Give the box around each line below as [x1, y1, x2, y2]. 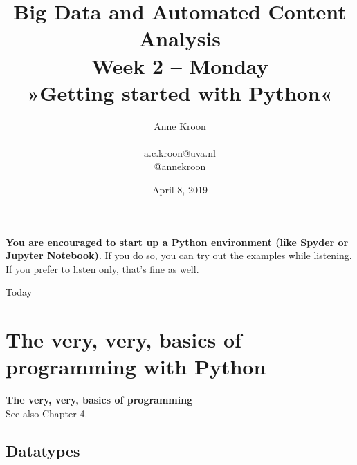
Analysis [138, 24, 221, 53]
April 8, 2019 [152, 182, 208, 197]
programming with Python [6, 352, 266, 381]
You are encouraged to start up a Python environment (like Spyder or [6, 234, 349, 249]
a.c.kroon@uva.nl [144, 145, 216, 160]
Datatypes [6, 439, 80, 461]
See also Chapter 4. [6, 406, 88, 420]
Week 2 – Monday [91, 51, 268, 79]
